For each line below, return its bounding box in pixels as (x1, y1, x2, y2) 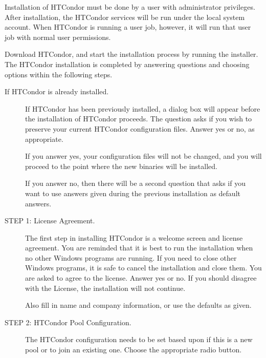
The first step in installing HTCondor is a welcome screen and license (25, 232, 243, 243)
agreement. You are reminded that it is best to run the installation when (25, 242, 253, 253)
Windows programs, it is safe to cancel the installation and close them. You (25, 262, 262, 273)
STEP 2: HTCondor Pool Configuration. (5, 317, 131, 327)
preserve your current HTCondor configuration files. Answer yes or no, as (25, 123, 255, 134)
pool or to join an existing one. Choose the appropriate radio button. (25, 344, 242, 355)
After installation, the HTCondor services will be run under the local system (5, 11, 245, 22)
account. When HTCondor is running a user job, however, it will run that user (5, 22, 251, 32)
